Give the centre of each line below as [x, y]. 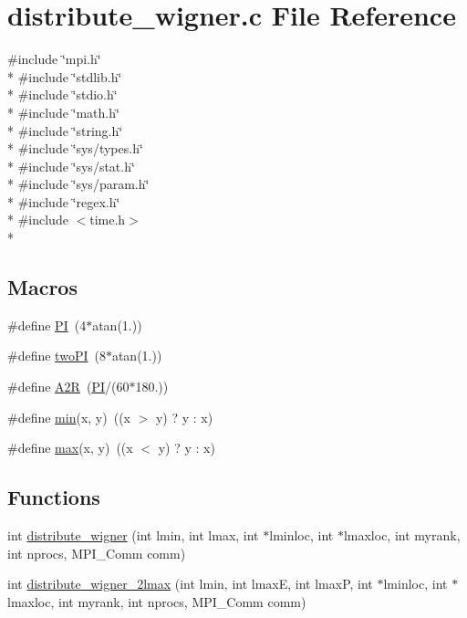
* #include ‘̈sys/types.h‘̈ [75, 148]
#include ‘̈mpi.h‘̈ [54, 59]
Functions [54, 497]
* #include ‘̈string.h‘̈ [65, 130]
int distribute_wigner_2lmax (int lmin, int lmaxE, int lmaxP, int [190, 584]
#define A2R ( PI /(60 [68, 387]
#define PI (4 [47, 325]
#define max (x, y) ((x [70, 448]
